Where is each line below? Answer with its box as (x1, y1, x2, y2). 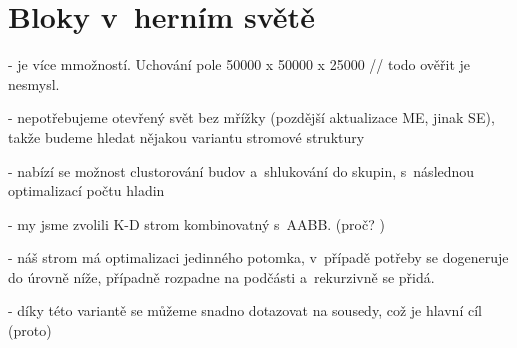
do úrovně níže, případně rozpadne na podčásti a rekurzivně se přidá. (8, 266, 435, 287)
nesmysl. (8, 73, 60, 94)
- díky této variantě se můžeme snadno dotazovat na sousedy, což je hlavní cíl (8, 300, 482, 321)
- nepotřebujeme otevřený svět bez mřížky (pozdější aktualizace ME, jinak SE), (8, 107, 495, 128)
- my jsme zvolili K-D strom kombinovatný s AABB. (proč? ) (8, 213, 385, 234)
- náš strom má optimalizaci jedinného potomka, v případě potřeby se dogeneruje (8, 247, 509, 268)
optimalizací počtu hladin (8, 180, 165, 201)
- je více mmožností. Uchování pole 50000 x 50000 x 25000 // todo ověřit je (8, 54, 471, 75)
